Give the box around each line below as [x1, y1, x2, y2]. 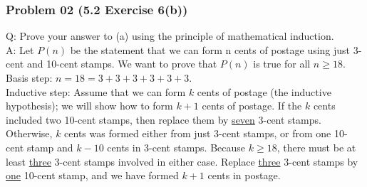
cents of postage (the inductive [197, 84, 331, 99]
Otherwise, [6, 126, 53, 141]
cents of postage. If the [202, 98, 302, 113]
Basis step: [6, 70, 53, 85]
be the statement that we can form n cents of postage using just [70, 42, 351, 57]
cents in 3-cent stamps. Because [107, 139, 246, 154]
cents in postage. [207, 168, 281, 183]
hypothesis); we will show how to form [6, 98, 173, 113]
